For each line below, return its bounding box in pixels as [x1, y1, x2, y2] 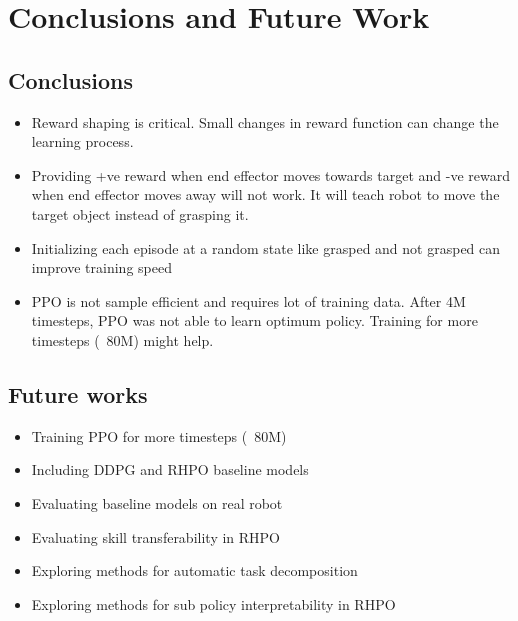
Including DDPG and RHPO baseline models [31, 459, 309, 480]
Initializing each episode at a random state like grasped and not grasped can [31, 237, 501, 258]
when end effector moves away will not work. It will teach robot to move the [31, 184, 500, 205]
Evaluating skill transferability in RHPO [31, 526, 281, 547]
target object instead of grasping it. [31, 203, 249, 224]
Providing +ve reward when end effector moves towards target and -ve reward [31, 164, 510, 185]
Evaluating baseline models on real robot [31, 492, 283, 513]
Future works [8, 378, 148, 409]
